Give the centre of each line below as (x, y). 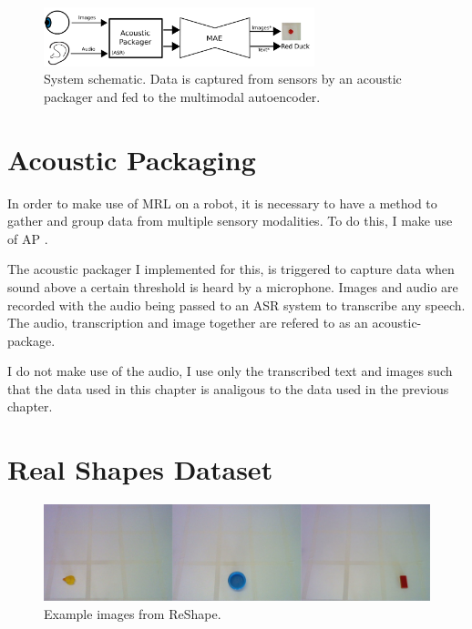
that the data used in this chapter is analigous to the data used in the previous (228, 388)
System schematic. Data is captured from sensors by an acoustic (223, 79)
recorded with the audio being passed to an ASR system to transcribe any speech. (236, 304)
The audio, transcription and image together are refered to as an (188, 323)
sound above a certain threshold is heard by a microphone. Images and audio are (233, 286)
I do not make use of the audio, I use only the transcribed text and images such (230, 371)
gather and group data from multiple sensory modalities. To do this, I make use (230, 221)
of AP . (28, 238)
